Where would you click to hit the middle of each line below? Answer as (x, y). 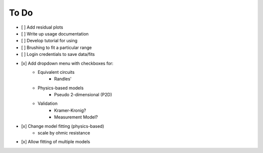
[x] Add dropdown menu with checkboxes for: (67, 63)
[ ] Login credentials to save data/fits (58, 54)
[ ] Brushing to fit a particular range (56, 47)
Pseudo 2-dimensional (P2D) (83, 95)
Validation (48, 103)
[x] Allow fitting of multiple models (56, 142)
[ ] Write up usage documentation (55, 34)
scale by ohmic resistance (64, 133)
